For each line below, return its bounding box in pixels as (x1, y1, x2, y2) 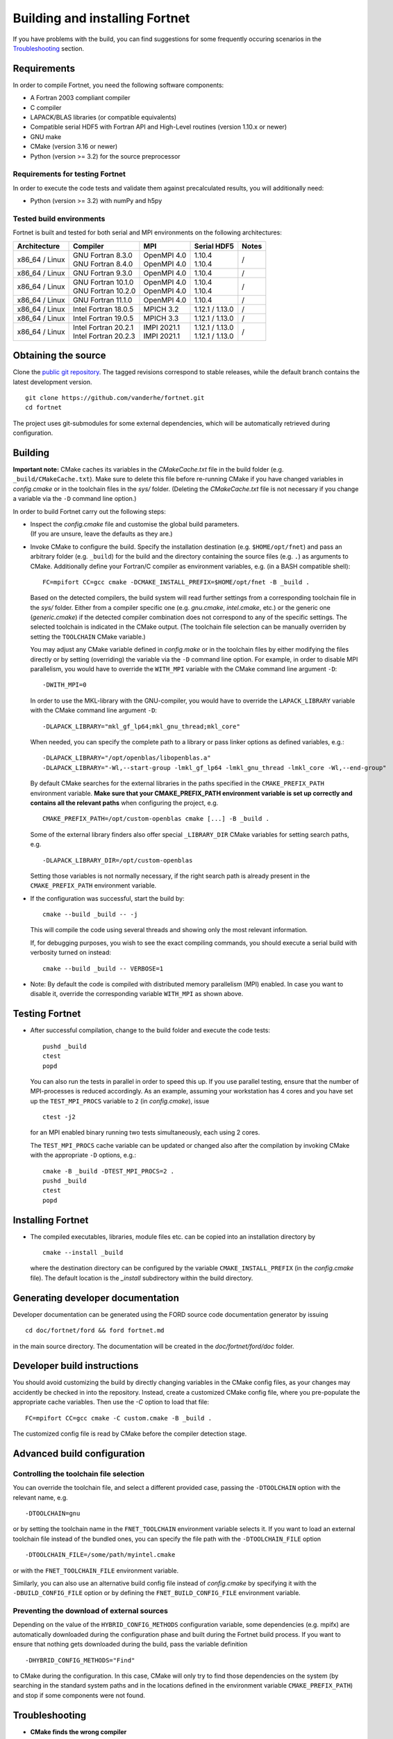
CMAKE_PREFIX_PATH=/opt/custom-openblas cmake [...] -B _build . (42, 815, 270, 823)
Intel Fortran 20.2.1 (73, 322, 134, 332)
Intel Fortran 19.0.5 (73, 313, 134, 323)
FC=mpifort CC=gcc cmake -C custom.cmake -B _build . (25, 1414, 212, 1422)
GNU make (30, 132, 62, 141)
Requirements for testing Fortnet (12, 169, 126, 179)
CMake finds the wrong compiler (30, 1727, 127, 1736)
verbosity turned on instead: (30, 948, 111, 956)
